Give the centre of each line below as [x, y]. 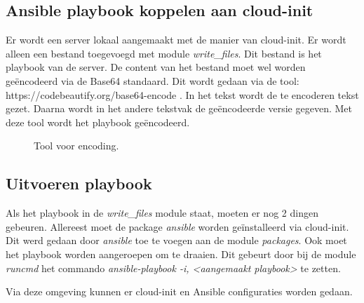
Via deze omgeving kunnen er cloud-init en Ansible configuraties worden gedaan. [179, 291]
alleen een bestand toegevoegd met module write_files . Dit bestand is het [164, 53]
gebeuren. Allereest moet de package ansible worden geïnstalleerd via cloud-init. [177, 226]
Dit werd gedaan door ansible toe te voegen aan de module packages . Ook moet [176, 240]
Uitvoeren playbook [79, 183]
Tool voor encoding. [76, 146]
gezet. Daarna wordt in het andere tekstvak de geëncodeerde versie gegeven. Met [179, 108]
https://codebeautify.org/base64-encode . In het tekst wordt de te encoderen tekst [182, 94]
